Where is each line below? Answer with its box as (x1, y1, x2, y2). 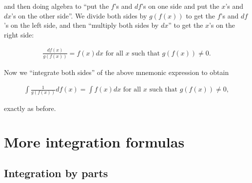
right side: (4, 29, 34, 39)
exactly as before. (4, 103, 56, 113)
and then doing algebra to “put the (4, 1, 109, 11)
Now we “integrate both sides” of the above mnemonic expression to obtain (4, 67, 229, 77)
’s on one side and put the (141, 1, 219, 11)
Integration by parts (4, 165, 108, 180)
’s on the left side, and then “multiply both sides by (4, 20, 159, 30)
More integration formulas (4, 132, 185, 152)
